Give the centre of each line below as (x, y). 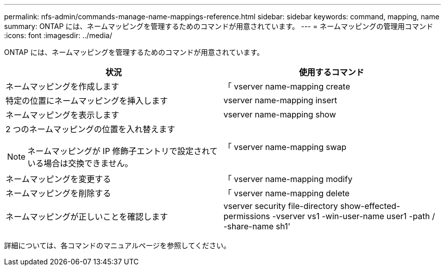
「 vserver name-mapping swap (285, 147)
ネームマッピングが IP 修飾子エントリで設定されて (123, 151)
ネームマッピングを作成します (62, 86)
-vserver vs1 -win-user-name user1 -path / (354, 216)
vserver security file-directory (281, 206)
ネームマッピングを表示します (62, 115)
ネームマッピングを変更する (58, 179)
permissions (247, 216)
